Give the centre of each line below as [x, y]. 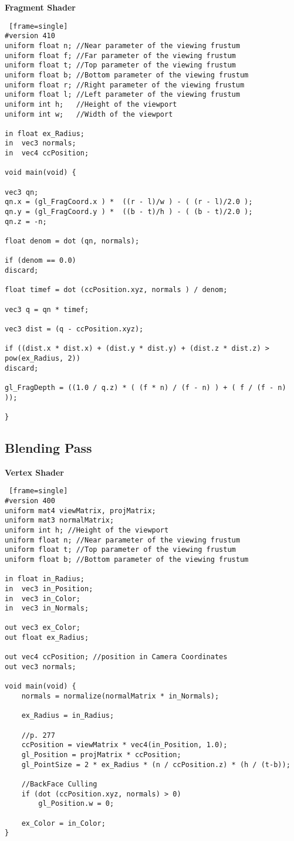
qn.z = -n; [26, 221]
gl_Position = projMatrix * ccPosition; [101, 755]
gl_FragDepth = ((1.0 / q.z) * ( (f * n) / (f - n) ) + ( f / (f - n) [146, 387]
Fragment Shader [40, 7]
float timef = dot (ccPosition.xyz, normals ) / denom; [116, 290]
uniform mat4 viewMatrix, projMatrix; [80, 511]
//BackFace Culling [59, 784]
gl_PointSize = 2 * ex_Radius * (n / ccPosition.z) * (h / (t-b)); [156, 764]
